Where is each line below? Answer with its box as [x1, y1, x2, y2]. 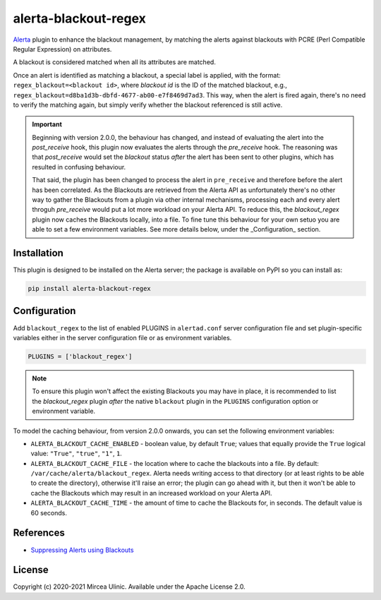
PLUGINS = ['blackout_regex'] [28, 352, 133, 360]
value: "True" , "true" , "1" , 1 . [30, 449, 123, 458]
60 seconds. [30, 508, 67, 517]
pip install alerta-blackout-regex [28, 284, 151, 293]
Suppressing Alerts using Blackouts [30, 546, 134, 554]
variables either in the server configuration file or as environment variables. [13, 333, 232, 342]
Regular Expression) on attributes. [13, 44, 112, 53]
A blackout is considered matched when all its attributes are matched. [13, 58, 217, 66]
